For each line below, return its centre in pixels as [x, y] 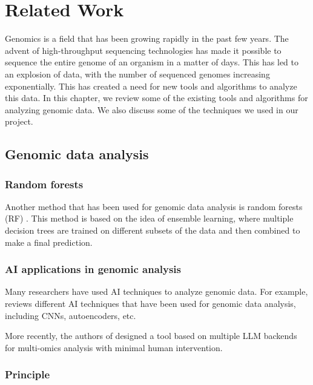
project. [19, 121]
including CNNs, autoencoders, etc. [71, 315]
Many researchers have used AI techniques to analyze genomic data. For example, [156, 291]
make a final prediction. [49, 242]
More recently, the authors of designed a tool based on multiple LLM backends [151, 336]
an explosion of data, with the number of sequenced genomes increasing [137, 74]
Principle [28, 374]
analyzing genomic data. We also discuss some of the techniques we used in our [152, 109]
